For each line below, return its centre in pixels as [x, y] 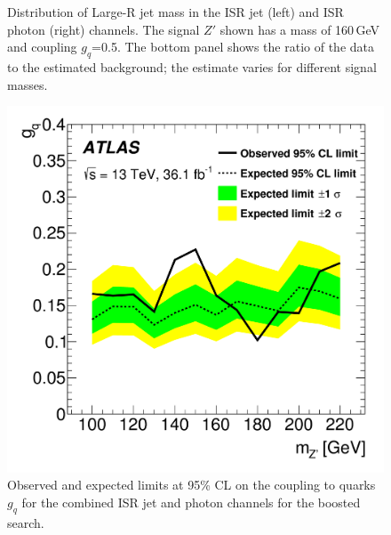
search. [26, 522]
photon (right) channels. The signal [104, 29]
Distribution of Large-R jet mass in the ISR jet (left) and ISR [176, 12]
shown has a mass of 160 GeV [299, 29]
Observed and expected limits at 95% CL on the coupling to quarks [192, 485]
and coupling [42, 47]
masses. [28, 84]
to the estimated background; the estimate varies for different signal [192, 66]
